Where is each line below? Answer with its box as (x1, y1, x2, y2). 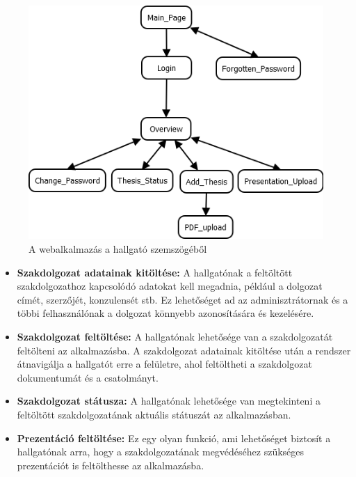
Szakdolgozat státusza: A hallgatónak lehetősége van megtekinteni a (17, 393, 321, 408)
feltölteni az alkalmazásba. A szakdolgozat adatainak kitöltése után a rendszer (17, 343, 351, 357)
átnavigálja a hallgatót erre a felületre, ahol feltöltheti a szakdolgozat (17, 357, 312, 371)
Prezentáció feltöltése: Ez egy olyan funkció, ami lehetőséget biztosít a (17, 430, 331, 445)
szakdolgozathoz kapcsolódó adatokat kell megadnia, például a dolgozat (17, 279, 323, 293)
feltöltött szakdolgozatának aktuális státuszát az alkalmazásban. (17, 407, 291, 421)
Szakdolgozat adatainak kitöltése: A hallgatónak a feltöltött (17, 265, 293, 279)
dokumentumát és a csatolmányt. (17, 370, 159, 384)
